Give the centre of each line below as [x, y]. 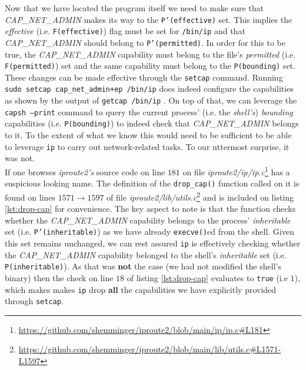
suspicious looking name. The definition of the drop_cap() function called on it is [152, 183]
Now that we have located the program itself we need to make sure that [134, 8]
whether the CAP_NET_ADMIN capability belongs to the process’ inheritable [148, 220]
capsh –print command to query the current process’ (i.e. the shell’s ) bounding [149, 111]
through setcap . [34, 301]
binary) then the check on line [59, 277]
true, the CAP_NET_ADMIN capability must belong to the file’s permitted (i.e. [150, 54]
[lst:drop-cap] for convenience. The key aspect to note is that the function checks [150, 209]
